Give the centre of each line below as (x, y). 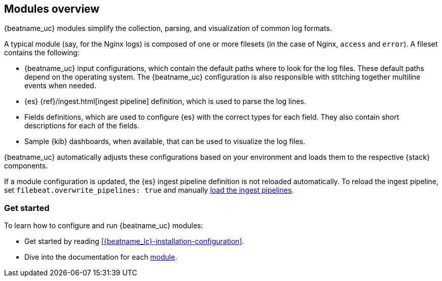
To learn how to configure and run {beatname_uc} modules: (104, 226)
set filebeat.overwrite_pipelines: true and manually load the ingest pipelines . (149, 190)
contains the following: (42, 53)
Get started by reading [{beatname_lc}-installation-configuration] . (134, 241)
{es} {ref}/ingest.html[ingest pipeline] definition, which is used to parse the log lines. (165, 101)
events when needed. (60, 86)
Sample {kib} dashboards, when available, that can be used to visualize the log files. (165, 142)
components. (26, 166)
